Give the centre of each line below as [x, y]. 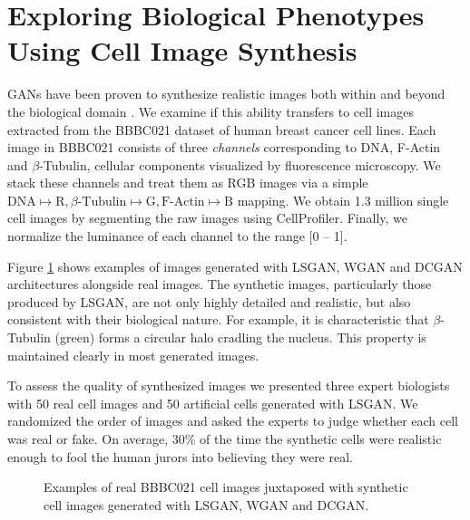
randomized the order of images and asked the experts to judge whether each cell [233, 421]
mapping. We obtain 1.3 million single [343, 200]
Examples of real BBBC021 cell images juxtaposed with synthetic [226, 487]
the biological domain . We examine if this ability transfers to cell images [211, 111]
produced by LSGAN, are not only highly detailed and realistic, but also [209, 301]
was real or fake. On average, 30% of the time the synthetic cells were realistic [225, 438]
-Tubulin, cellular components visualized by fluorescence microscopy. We [240, 164]
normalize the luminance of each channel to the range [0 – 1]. [177, 236]
